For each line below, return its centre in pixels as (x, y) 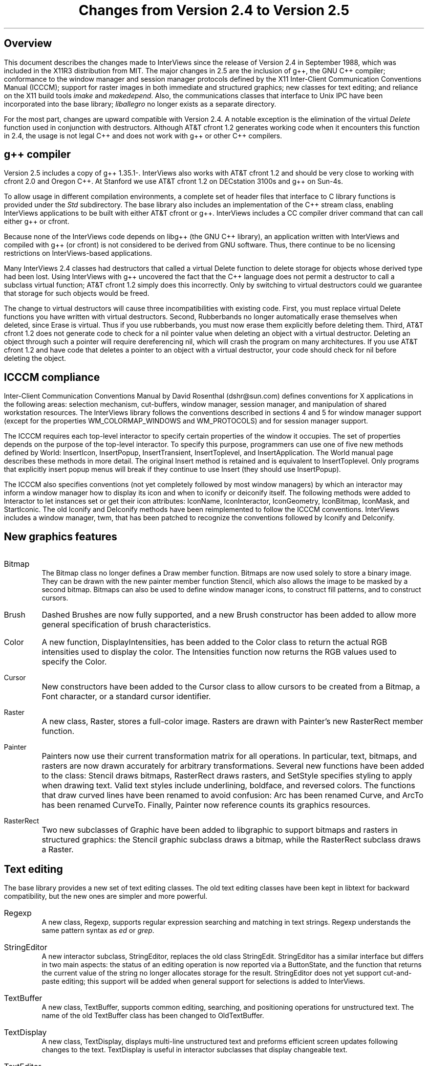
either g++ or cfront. (37, 222)
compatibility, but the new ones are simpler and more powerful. (106, 896)
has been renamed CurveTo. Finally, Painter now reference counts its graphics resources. (206, 805)
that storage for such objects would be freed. (77, 293)
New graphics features (61, 536)
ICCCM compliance (52, 377)
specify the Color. (74, 662)
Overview (28, 44)
